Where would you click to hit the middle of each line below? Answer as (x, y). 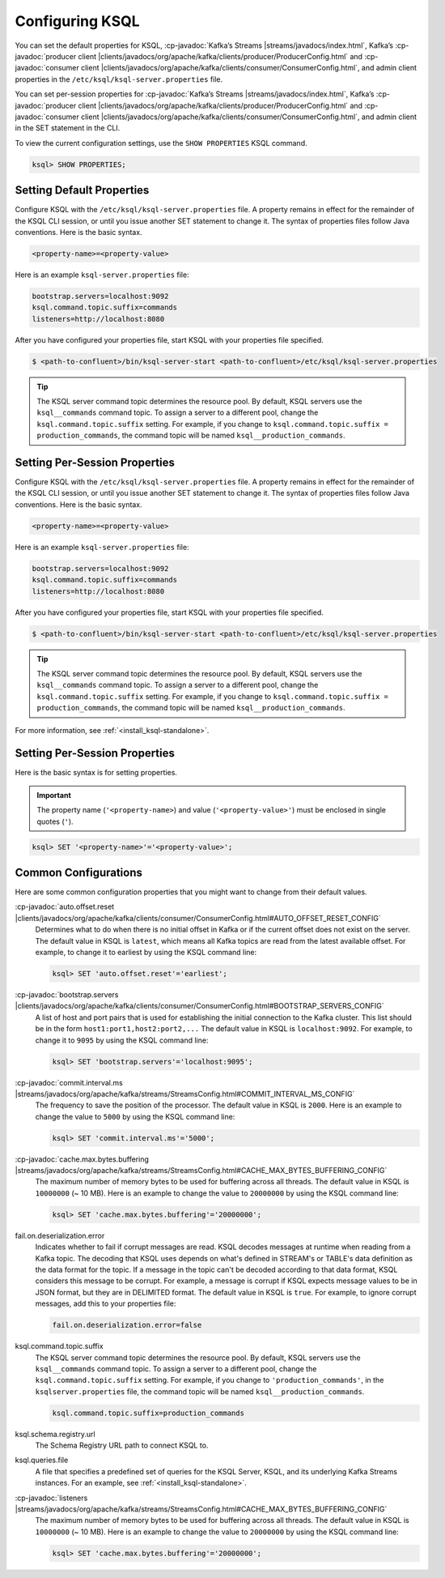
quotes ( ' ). (55, 821)
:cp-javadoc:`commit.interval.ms (69, 1082)
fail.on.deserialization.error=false (127, 1325)
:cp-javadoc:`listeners (51, 1498)
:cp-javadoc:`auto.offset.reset (65, 906)
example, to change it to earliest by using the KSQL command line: (146, 953)
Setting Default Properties (82, 190)
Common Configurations (79, 872)
